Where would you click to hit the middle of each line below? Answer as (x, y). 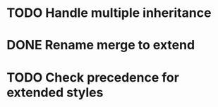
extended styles (55, 92)
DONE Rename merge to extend (101, 45)
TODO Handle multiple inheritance (109, 13)
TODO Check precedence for (93, 77)
